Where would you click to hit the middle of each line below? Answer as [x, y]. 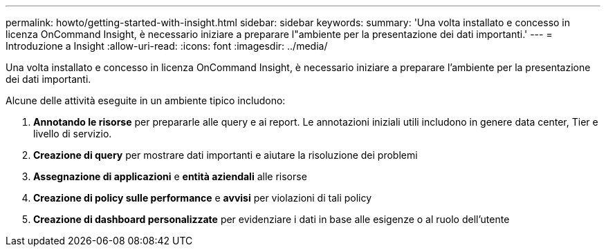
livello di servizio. [73, 134]
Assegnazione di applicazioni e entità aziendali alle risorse [170, 176]
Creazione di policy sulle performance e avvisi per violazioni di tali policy [203, 198]
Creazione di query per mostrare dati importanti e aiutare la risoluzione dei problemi [226, 155]
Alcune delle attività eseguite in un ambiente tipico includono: [146, 100]
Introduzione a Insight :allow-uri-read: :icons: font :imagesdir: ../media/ [167, 46]
